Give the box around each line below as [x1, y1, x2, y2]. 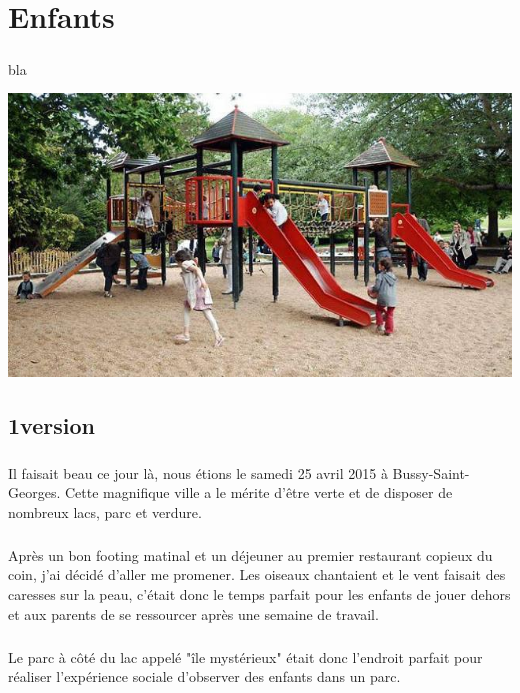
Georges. [8, 482, 61, 503]
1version [8, 409, 95, 440]
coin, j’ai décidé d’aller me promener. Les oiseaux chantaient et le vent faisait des [8, 564, 506, 585]
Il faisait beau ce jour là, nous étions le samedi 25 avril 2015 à [8, 462, 388, 483]
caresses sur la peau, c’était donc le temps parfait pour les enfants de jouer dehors [8, 583, 511, 604]
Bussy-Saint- [392, 462, 470, 483]
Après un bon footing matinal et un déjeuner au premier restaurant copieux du [8, 544, 493, 565]
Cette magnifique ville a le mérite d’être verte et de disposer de [64, 482, 453, 503]
